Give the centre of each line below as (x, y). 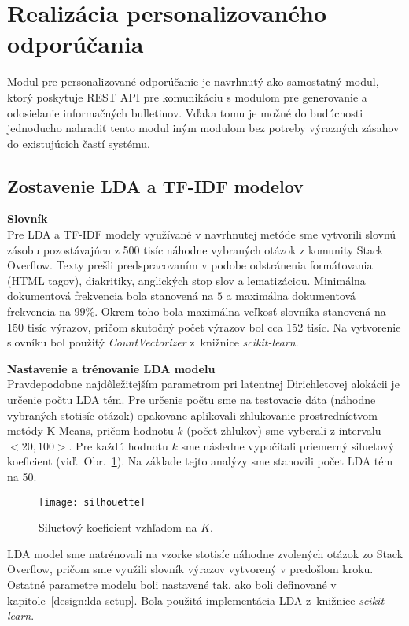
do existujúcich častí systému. (79, 143)
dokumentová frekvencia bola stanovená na (111, 296)
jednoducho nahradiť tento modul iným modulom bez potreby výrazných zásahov (203, 128)
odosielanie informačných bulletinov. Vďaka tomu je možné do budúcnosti (185, 112)
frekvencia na (39, 311)
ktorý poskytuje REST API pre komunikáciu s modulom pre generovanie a (187, 96)
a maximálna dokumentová (291, 296)
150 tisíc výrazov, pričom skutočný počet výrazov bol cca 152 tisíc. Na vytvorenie (204, 326)
